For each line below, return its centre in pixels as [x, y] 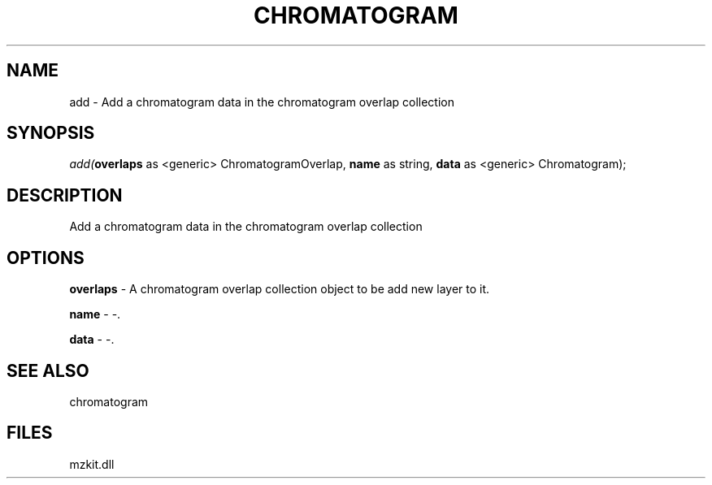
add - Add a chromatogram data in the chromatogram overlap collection [262, 102]
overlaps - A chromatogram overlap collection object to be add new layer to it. [280, 289]
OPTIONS [46, 258]
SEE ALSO [48, 370]
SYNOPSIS [51, 133]
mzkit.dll [92, 464]
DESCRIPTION [65, 195]
